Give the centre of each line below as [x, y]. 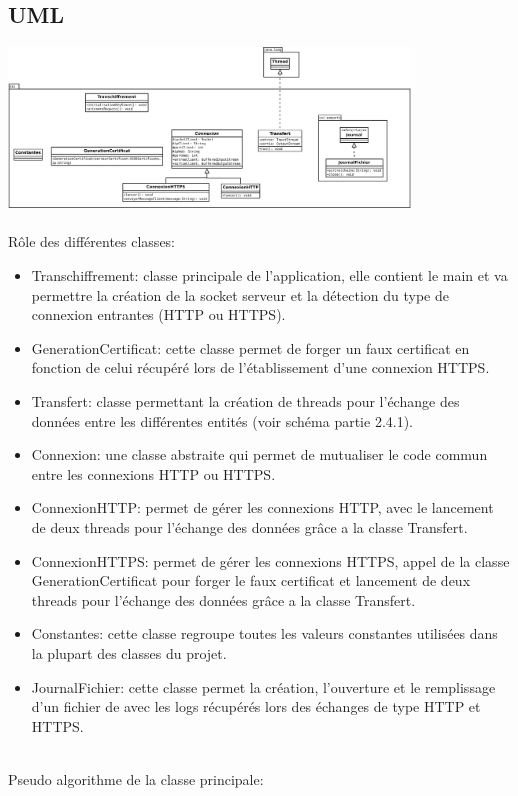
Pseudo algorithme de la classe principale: [136, 778]
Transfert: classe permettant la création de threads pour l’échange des [245, 400]
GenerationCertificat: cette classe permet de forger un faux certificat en [250, 347]
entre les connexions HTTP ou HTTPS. [153, 473]
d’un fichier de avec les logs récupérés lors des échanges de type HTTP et [256, 706]
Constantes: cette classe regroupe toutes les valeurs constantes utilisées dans [264, 633]
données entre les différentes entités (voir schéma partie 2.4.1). [222, 420]
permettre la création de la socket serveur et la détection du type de [240, 294]
